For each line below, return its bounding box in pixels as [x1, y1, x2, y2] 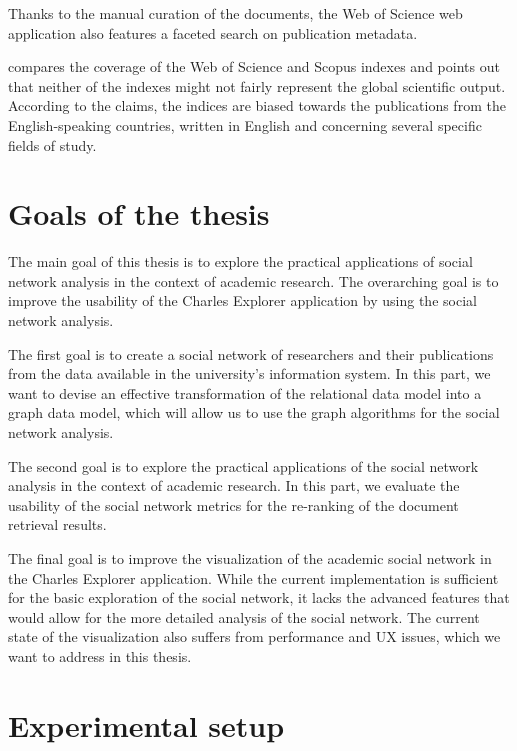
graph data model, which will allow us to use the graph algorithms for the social [8, 402, 500, 423]
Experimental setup [8, 704, 285, 745]
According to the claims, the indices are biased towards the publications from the [8, 95, 506, 116]
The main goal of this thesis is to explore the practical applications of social [8, 251, 473, 272]
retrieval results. [8, 514, 107, 535]
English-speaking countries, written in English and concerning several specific [8, 114, 482, 135]
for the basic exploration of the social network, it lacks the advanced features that [8, 587, 510, 608]
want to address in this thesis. [8, 645, 192, 666]
